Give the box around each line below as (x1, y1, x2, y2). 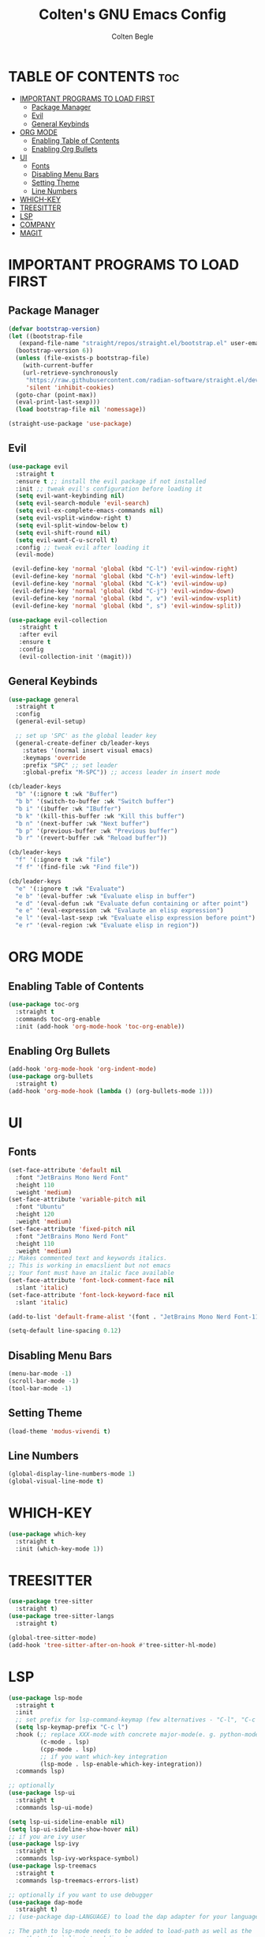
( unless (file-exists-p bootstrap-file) (15, 354, 150, 363)
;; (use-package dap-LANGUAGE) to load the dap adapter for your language (8, 1913, 259, 1921)
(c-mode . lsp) (39, 1738, 90, 1746)
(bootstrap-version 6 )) (15, 347, 93, 355)
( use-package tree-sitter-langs (8, 1612, 114, 1620)
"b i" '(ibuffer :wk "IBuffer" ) (15, 804, 122, 813)
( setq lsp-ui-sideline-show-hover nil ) (8, 1825, 140, 1834)
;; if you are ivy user (8, 1833, 87, 1841)
